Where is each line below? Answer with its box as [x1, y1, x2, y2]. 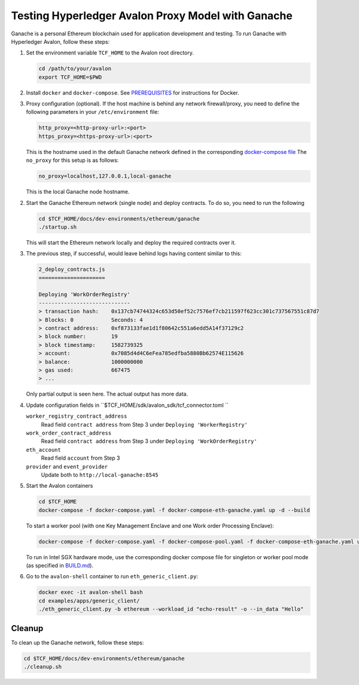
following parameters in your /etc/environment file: [26, 108, 160, 116]
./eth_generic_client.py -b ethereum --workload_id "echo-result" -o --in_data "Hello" [38, 606, 304, 612]
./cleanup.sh [23, 663, 62, 671]
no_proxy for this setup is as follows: [26, 156, 119, 164]
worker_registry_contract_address [26, 413, 127, 420]
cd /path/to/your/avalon [38, 65, 112, 72]
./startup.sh [38, 224, 77, 230]
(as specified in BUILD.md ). [26, 562, 94, 569]
